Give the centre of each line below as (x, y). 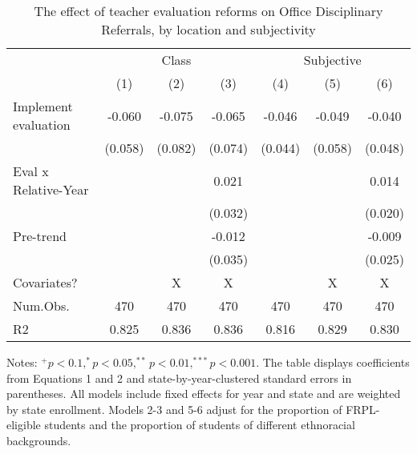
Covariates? (45, 282)
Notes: (22, 362)
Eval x (31, 171)
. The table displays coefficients (333, 362)
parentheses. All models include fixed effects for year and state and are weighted (204, 394)
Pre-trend (40, 236)
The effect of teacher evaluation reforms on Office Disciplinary (208, 11)
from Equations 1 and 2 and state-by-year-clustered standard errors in (179, 378)
